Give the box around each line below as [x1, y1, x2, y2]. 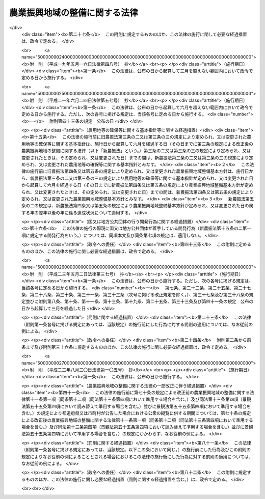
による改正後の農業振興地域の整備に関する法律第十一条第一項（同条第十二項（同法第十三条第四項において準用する [21, 417, 254, 423]
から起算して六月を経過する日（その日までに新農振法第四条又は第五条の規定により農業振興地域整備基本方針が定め [21, 182, 254, 188]
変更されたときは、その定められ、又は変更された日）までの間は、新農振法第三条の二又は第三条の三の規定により [21, 155, 249, 161]
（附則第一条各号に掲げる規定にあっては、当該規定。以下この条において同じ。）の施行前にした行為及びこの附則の [21, 447, 251, 453]
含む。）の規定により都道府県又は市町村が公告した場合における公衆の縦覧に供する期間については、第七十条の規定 [21, 410, 251, 416]
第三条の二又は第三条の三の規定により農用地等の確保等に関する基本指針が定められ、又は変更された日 [47, 175, 254, 181]
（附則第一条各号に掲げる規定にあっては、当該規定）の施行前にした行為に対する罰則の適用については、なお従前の [21, 321, 253, 327]
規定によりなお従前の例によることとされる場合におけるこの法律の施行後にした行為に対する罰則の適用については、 [21, 453, 253, 459]
